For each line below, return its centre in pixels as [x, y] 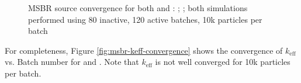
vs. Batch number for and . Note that [72, 62]
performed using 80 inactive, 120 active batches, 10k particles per [145, 19]
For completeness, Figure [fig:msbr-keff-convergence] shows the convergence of [144, 50]
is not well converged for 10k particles [223, 62]
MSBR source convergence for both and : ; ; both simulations [138, 8]
